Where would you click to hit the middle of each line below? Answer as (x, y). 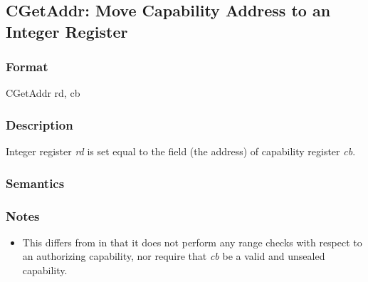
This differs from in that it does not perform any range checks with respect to (192, 242)
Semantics (35, 183)
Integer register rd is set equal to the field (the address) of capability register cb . (181, 151)
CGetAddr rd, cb (43, 93)
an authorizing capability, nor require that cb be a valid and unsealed (174, 256)
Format (27, 67)
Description (40, 124)
